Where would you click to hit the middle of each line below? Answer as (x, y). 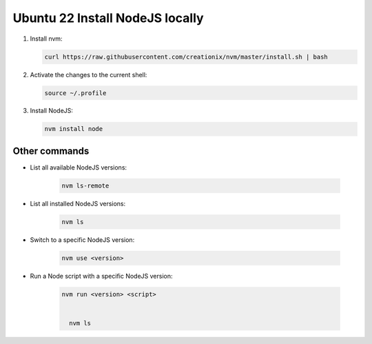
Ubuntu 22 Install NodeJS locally (108, 18)
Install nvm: (46, 39)
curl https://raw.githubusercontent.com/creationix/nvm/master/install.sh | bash (186, 57)
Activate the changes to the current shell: (89, 74)
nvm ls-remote (85, 185)
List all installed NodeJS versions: (78, 203)
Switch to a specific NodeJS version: (82, 240)
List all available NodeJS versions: (79, 167)
